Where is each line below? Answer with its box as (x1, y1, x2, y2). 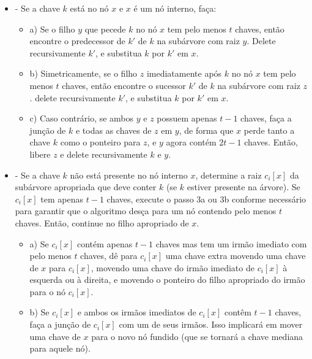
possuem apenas (157, 112, 217, 125)
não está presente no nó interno (70, 168, 188, 181)
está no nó (70, 2, 109, 14)
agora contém (166, 136, 217, 149)
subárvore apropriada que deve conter (15, 180, 157, 193)
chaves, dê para (80, 249, 138, 262)
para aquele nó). (29, 342, 91, 355)
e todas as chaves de (75, 123, 152, 136)
